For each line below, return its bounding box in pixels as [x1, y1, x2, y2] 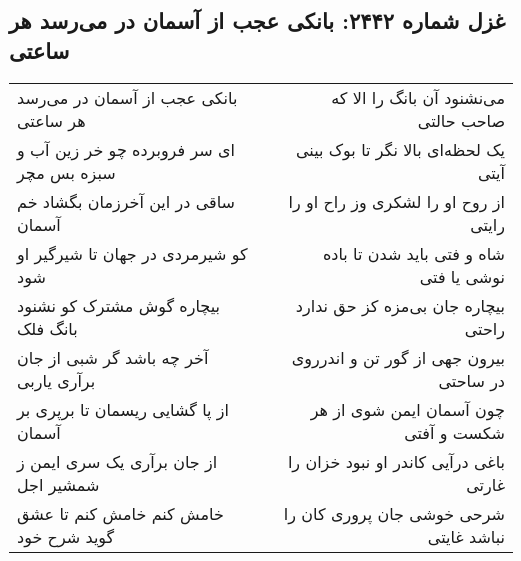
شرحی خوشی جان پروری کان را [283, 501, 505, 525]
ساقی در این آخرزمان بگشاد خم [17, 189, 236, 213]
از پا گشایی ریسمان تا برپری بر [17, 397, 230, 421]
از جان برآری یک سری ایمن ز [17, 449, 218, 473]
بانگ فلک [17, 316, 78, 340]
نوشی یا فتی [419, 264, 505, 288]
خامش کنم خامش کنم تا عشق [17, 501, 224, 525]
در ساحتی [438, 368, 505, 392]
